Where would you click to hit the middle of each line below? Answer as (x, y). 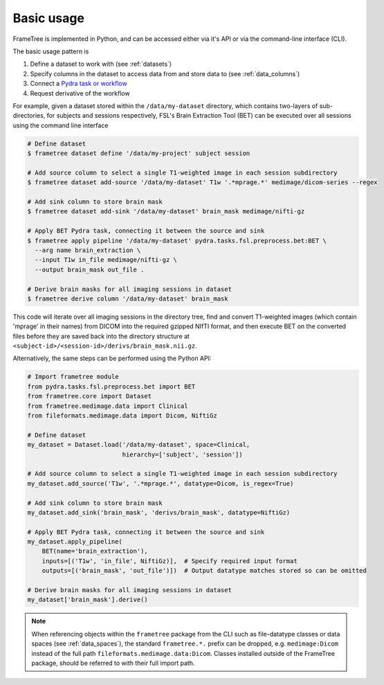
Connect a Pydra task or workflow (79, 84)
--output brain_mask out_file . (90, 269)
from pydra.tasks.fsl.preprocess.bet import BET (111, 386)
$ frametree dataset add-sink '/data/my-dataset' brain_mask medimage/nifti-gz (166, 212)
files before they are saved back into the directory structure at (101, 336)
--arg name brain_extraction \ (88, 250)
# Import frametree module (73, 377)
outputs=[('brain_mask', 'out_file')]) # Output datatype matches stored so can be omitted (204, 571)
